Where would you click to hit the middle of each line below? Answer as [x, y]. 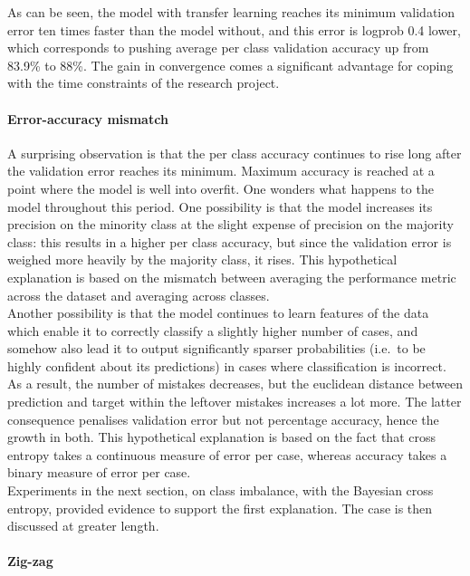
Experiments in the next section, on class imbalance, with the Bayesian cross [221, 490]
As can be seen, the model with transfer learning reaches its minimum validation [231, 12]
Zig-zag [30, 561]
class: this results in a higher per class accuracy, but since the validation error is [230, 241]
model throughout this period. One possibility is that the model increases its [220, 206]
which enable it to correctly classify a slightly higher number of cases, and [213, 330]
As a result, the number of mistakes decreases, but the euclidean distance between [235, 384]
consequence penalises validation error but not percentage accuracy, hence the [223, 419]
